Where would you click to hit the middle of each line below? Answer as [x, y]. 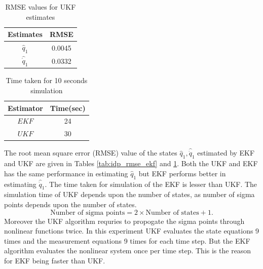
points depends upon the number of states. [70, 204]
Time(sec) [68, 108]
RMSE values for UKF [41, 7]
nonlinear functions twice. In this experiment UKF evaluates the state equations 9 [132, 231]
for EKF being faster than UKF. [55, 260]
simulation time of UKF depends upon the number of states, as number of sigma [129, 194]
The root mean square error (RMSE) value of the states [91, 153]
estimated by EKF [226, 153]
